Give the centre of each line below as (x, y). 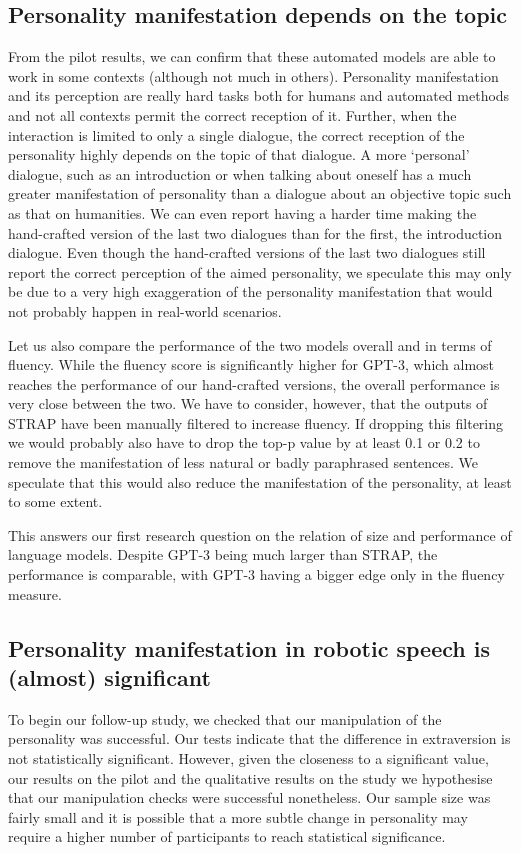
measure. (35, 593)
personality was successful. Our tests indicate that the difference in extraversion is (259, 738)
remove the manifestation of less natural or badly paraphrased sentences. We (243, 462)
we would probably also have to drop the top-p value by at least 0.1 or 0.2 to (244, 442)
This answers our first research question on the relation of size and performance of (260, 534)
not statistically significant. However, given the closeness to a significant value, (248, 758)
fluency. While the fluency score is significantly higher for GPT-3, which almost (251, 364)
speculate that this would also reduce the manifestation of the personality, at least (260, 481)
